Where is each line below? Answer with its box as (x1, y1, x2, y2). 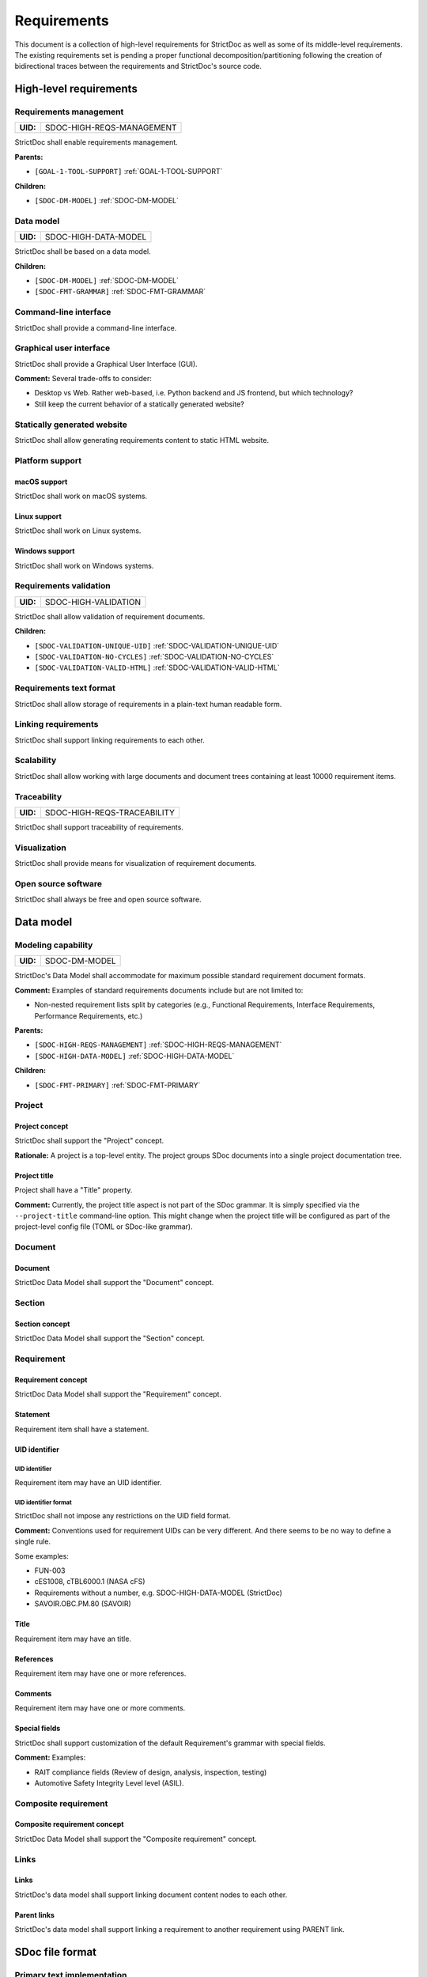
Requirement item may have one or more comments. (14, 1703, 186, 1713)
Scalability (14, 755, 57, 766)
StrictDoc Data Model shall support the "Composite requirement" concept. (14, 1834, 257, 1843)
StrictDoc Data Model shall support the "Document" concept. (14, 1278, 214, 1287)
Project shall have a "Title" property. (14, 1185, 133, 1195)
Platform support (14, 455, 82, 466)
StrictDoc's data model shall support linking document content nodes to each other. (14, 1890, 288, 1900)
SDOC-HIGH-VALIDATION (44, 596, 142, 607)
